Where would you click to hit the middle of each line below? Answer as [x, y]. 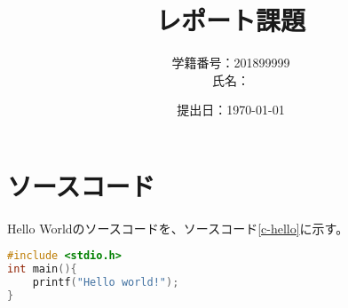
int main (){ [42, 269]
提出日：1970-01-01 [231, 110]
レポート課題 [230, 20]
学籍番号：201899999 [231, 63]
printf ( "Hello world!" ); [106, 283]
